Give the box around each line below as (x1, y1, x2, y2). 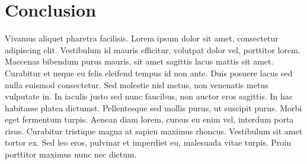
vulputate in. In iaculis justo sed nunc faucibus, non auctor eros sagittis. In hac (5, 90, 293, 102)
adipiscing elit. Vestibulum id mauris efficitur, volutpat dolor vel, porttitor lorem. (5, 43, 300, 56)
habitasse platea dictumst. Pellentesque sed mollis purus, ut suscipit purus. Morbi (5, 101, 302, 114)
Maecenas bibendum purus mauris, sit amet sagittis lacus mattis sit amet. (5, 55, 274, 67)
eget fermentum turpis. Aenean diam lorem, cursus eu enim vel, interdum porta (5, 113, 294, 126)
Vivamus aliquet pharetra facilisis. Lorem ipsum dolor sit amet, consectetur (5, 32, 279, 44)
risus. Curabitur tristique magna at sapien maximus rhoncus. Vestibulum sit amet (5, 124, 303, 137)
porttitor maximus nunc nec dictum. (5, 148, 137, 160)
